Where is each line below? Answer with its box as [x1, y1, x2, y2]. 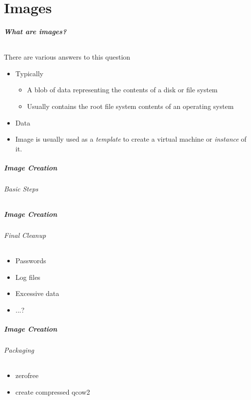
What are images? [4, 26, 67, 36]
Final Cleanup [4, 230, 46, 240]
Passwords [15, 255, 46, 266]
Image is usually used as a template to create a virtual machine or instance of [15, 134, 247, 144]
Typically [15, 68, 43, 78]
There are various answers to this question [4, 52, 131, 62]
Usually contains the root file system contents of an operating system [27, 101, 234, 111]
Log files [15, 272, 40, 282]
